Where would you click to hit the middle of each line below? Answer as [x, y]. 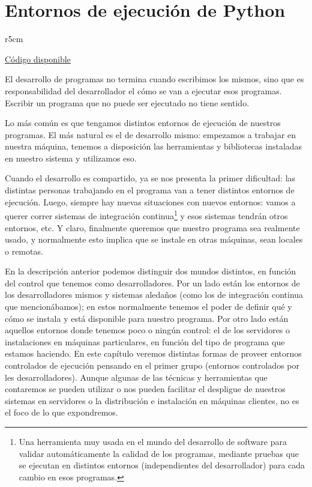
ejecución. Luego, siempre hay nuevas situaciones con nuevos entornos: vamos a [150, 201]
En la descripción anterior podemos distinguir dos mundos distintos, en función [151, 271]
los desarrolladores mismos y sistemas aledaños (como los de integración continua [154, 295]
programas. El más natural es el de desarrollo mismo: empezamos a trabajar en [151, 134]
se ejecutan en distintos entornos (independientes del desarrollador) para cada [162, 465]
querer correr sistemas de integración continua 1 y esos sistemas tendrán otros [146, 215]
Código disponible [38, 59]
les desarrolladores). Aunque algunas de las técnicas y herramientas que [136, 377]
